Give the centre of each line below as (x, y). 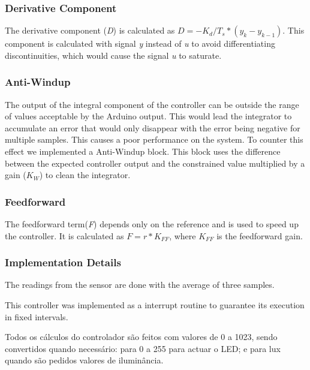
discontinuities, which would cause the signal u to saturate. (113, 55)
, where (183, 235)
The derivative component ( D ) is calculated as (90, 30)
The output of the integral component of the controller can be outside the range (152, 104)
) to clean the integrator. (85, 175)
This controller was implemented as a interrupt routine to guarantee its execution (155, 305)
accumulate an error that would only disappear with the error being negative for (153, 127)
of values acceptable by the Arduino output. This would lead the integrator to (148, 116)
